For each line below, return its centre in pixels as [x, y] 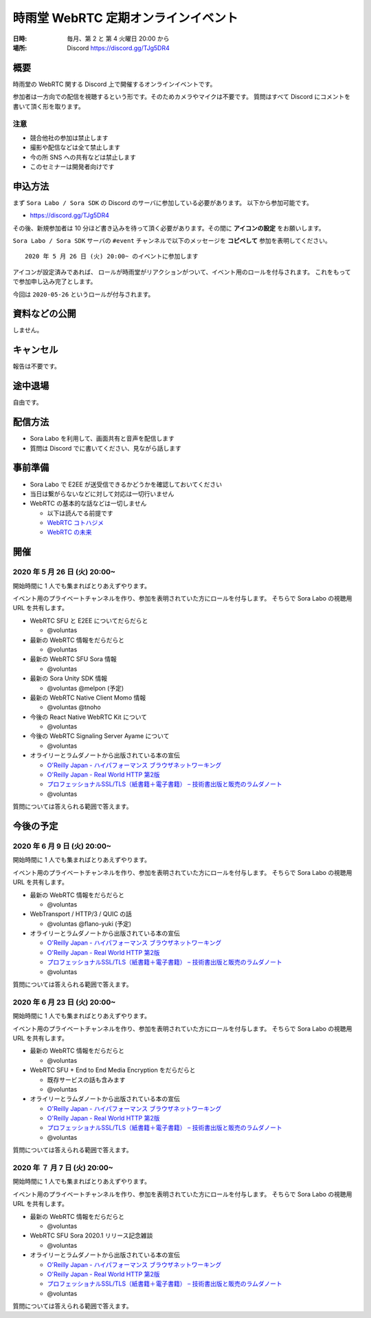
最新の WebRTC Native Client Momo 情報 [88, 698]
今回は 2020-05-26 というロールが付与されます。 [83, 294]
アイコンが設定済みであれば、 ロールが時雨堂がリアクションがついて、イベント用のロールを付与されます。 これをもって [182, 272]
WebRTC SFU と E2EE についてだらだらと [89, 620]
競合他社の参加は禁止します [69, 138]
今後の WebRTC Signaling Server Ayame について [100, 736]
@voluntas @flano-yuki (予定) [89, 923]
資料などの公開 [44, 314]
